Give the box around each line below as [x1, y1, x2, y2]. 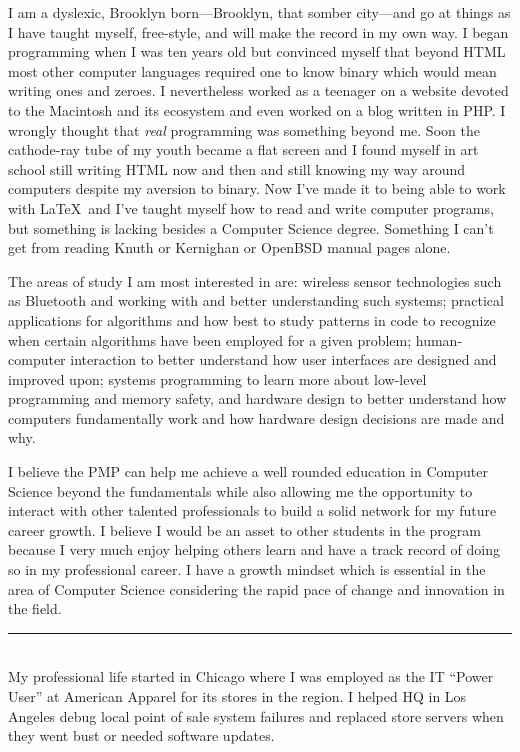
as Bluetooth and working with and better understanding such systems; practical [8, 290, 504, 311]
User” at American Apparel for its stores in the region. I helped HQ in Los [8, 686, 467, 706]
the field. [8, 598, 62, 619]
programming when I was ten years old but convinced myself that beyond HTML [8, 41, 506, 62]
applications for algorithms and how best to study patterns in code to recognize [8, 309, 496, 330]
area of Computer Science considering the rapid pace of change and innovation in [8, 578, 505, 599]
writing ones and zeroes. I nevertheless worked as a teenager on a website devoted [8, 80, 509, 101]
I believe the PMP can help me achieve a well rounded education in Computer [8, 461, 488, 482]
